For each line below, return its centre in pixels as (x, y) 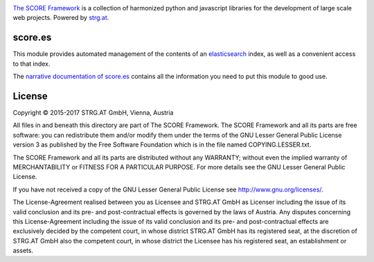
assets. (23, 251)
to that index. (32, 64)
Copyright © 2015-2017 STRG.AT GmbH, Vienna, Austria (93, 112)
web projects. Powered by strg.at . (61, 18)
